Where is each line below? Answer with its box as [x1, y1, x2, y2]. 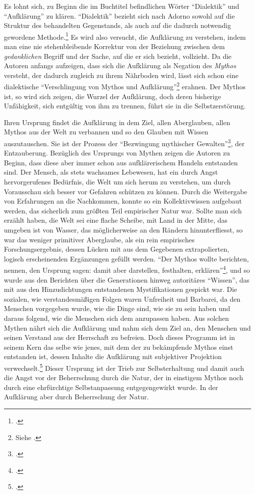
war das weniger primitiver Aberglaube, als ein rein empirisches [4, 234, 195, 244]
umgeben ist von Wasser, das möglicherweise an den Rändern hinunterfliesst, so [4, 225, 243, 235]
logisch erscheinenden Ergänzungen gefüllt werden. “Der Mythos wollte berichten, [4, 253, 249, 263]
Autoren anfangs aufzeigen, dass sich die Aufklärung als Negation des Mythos [4, 60, 236, 71]
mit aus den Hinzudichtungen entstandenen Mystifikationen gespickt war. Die [4, 284, 237, 294]
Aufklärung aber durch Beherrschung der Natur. [4, 391, 149, 402]
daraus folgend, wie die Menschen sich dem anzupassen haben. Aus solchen [4, 313, 229, 323]
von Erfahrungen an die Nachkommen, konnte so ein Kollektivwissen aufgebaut [4, 196, 242, 206]
